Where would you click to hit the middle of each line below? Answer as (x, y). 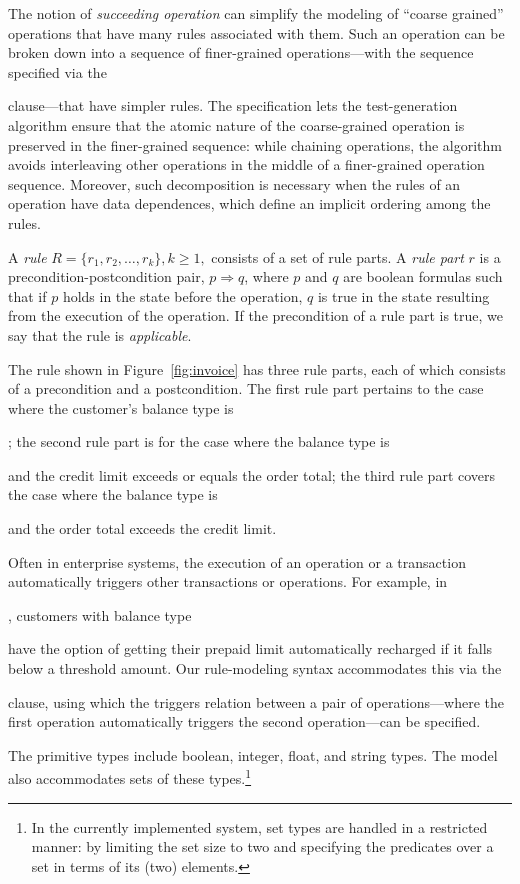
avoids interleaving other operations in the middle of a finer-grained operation (246, 164)
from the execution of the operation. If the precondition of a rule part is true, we (255, 315)
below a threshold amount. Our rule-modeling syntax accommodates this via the (255, 668)
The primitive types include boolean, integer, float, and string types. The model (253, 754)
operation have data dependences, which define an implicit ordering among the (249, 203)
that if (27, 295)
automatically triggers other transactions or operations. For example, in (228, 581)
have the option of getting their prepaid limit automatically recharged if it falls (250, 648)
